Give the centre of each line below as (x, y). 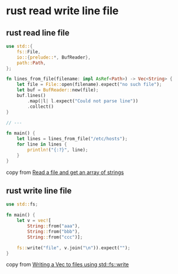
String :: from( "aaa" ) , (54, 226)
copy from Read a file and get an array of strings (65, 172)
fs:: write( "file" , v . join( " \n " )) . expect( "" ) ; (74, 248)
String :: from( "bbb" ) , (54, 231)
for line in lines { (42, 144)
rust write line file (39, 191)
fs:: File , (29, 51)
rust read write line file (62, 11)
